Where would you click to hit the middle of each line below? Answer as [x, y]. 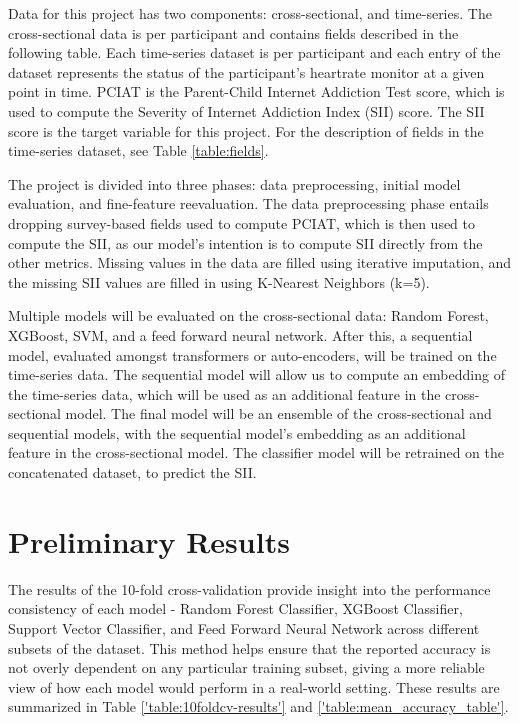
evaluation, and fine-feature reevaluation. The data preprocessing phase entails [248, 203]
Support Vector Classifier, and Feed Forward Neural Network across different [244, 627]
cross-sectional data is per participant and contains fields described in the [233, 32]
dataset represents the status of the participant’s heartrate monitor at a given [246, 71]
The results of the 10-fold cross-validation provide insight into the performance [249, 588]
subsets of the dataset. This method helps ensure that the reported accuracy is [249, 647]
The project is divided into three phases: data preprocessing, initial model [234, 183]
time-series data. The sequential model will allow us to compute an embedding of [256, 374]
